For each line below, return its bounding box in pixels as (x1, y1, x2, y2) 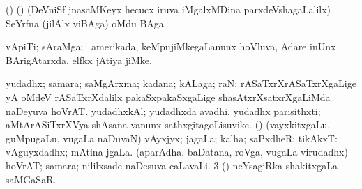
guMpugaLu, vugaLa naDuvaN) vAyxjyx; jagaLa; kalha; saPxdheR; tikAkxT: (6, 130, 338, 145)
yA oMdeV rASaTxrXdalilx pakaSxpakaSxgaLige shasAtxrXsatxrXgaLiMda (6, 89, 331, 104)
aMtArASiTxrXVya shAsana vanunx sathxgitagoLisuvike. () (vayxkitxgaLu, (6, 117, 331, 132)
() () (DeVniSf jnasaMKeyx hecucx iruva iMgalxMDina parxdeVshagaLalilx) (6, 2, 331, 16)
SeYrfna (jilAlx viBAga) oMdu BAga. (6, 15, 167, 30)
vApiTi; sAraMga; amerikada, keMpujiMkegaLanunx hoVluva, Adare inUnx (6, 39, 336, 54)
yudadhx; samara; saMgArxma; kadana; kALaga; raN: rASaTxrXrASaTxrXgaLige (6, 76, 356, 91)
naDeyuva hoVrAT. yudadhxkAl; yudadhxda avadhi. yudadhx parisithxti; (6, 103, 321, 118)
